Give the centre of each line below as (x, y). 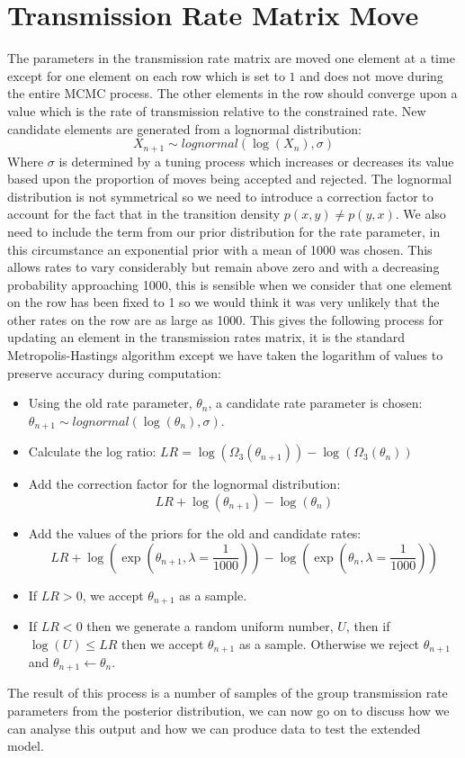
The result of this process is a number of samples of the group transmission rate (228, 693)
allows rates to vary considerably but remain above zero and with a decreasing (224, 267)
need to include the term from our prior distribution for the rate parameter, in (224, 231)
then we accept (162, 643)
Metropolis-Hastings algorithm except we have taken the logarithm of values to (225, 355)
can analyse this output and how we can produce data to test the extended (214, 728)
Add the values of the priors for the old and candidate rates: (195, 532)
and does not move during (371, 75)
